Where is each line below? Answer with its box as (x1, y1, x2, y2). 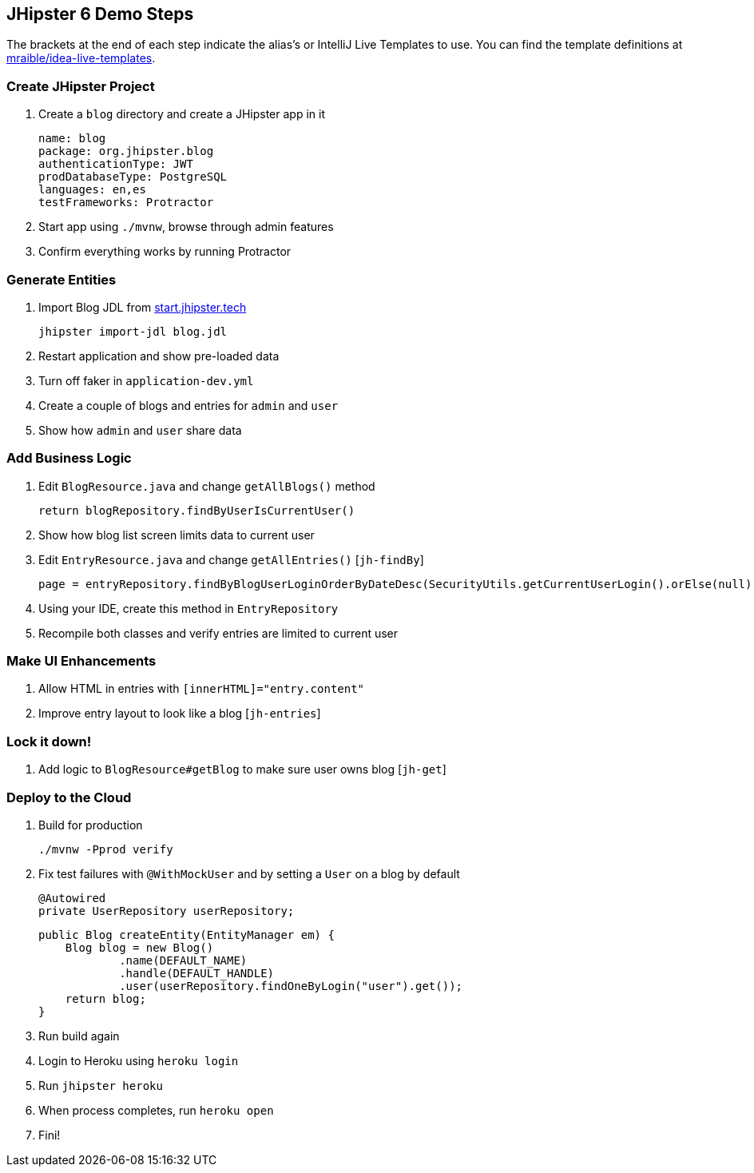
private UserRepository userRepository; (38, 904, 295, 917)
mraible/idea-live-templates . (6, 51, 156, 66)
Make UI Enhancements (6, 653, 157, 670)
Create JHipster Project (6, 78, 155, 94)
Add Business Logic (6, 450, 132, 467)
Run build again (38, 1028, 120, 1043)
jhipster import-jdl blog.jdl (38, 324, 228, 338)
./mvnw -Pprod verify (38, 842, 173, 856)
